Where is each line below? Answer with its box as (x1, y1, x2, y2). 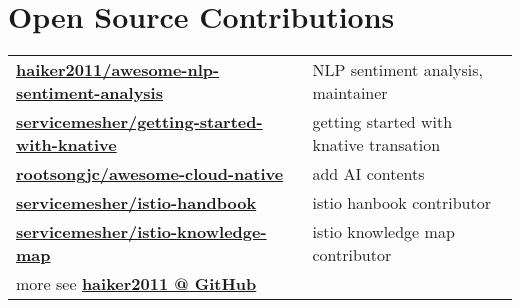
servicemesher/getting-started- (16, 110, 263, 134)
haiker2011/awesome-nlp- (16, 58, 220, 82)
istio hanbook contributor (312, 191, 491, 215)
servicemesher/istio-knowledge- (16, 220, 267, 244)
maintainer (312, 81, 388, 105)
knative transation (312, 133, 441, 157)
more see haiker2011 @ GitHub (16, 272, 257, 296)
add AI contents (312, 162, 425, 186)
